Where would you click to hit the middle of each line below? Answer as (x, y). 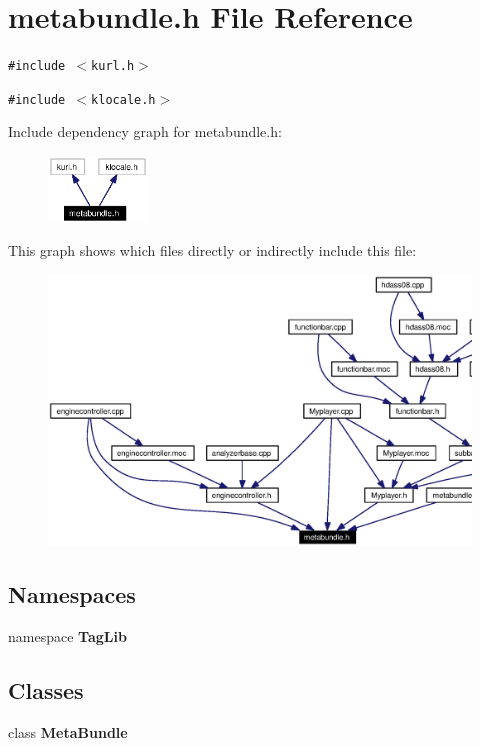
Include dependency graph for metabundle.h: (145, 131)
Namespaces (72, 594)
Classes (46, 690)
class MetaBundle (68, 731)
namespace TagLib (67, 636)
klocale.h (123, 99)
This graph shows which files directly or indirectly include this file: (212, 250)
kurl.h (113, 66)
